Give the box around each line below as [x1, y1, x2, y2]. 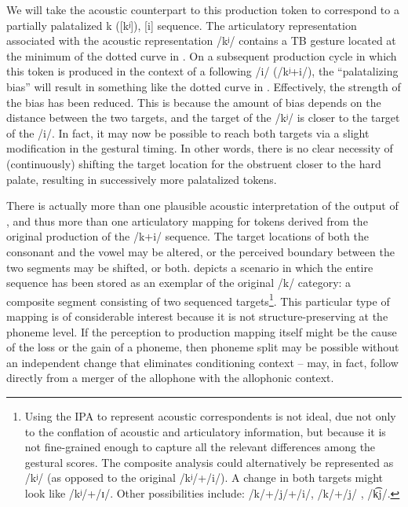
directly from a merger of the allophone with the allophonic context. [6, 369, 334, 386]
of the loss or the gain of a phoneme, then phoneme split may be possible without [6, 339, 399, 355]
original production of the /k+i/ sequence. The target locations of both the [6, 228, 369, 244]
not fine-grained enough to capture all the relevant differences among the [24, 439, 376, 455]
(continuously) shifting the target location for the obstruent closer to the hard [6, 155, 381, 171]
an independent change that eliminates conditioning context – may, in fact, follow [6, 354, 399, 370]
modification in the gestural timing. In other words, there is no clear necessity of [6, 140, 393, 156]
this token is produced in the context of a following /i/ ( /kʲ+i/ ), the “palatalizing [6, 63, 399, 79]
